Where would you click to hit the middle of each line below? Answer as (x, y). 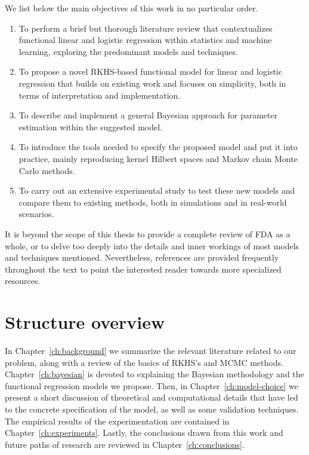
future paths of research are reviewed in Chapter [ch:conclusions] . (125, 444)
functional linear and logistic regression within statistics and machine (145, 40)
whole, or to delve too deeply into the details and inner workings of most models (152, 245)
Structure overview (85, 322)
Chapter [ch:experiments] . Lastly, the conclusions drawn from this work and (144, 433)
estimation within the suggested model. (90, 126)
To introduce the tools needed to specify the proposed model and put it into (158, 147)
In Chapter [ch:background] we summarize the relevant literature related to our (151, 350)
